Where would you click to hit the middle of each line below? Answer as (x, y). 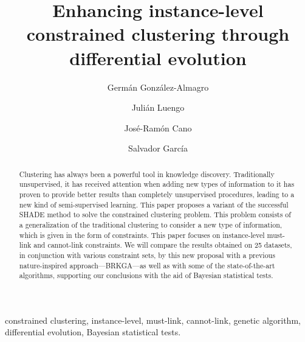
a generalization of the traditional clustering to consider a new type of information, (151, 224)
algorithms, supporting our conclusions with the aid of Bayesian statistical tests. (146, 275)
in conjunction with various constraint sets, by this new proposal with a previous (147, 255)
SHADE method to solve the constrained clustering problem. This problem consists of (155, 215)
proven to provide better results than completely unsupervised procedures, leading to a (157, 194)
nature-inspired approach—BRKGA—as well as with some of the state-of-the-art (147, 265)
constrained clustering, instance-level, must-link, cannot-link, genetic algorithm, (153, 320)
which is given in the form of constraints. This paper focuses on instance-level (142, 235)
